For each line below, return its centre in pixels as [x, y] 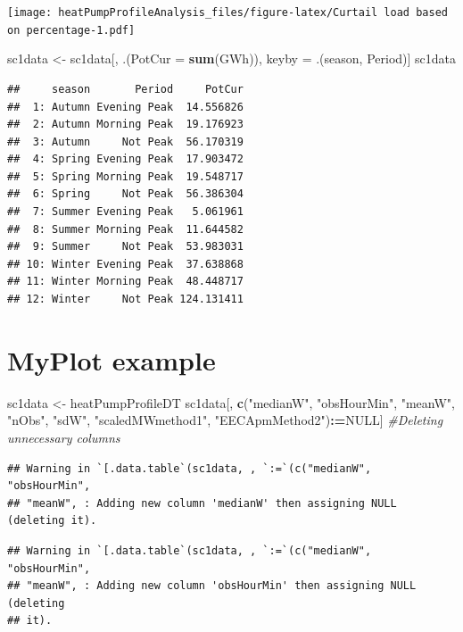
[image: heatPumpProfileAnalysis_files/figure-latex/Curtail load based [227, 12]
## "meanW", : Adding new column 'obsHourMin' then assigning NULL [212, 586]
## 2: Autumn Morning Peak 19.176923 [125, 125]
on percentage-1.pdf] [71, 30]
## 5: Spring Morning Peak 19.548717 [125, 176]
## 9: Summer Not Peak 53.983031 [125, 247]
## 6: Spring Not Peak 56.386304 [125, 194]
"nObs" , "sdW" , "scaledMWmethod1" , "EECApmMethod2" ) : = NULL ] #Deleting [225, 420]
